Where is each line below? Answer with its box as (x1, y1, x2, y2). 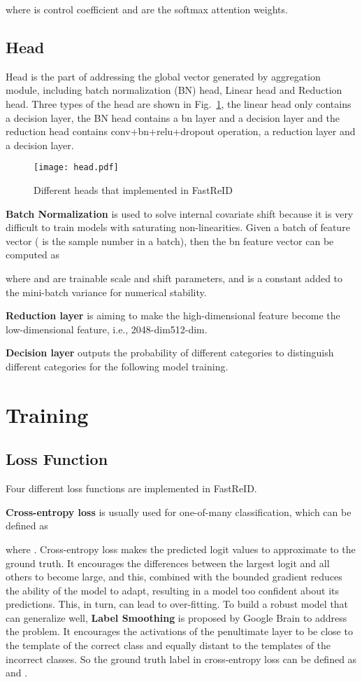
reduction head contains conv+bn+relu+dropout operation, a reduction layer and (6, 124, 356, 139)
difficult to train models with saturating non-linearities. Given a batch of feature (6, 220, 350, 235)
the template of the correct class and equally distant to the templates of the (6, 638, 331, 653)
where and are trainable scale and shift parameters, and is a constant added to (6, 270, 343, 285)
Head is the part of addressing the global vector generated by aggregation (6, 69, 321, 83)
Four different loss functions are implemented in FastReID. (6, 481, 257, 496)
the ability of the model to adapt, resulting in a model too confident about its (6, 583, 340, 597)
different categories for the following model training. (6, 359, 229, 373)
